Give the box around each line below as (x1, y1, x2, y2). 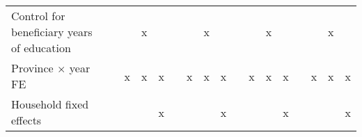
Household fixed (11, 96, 89, 112)
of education (11, 40, 71, 56)
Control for (11, 8, 65, 24)
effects (11, 112, 42, 128)
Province (11, 60, 54, 76)
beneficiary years (11, 24, 93, 40)
